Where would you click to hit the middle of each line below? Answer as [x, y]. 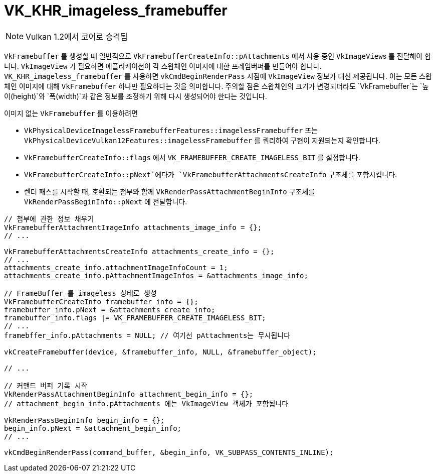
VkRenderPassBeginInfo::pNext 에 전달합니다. [106, 201]
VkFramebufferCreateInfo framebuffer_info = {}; [101, 302]
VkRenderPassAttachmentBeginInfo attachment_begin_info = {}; [129, 394]
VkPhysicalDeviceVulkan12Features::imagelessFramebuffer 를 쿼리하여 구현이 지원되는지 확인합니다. [202, 140]
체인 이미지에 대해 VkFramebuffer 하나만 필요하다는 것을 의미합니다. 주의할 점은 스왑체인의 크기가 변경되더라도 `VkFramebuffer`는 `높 [216, 86]
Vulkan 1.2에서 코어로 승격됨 [77, 36]
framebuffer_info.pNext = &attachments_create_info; [110, 310]
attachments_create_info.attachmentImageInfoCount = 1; [116, 267]
